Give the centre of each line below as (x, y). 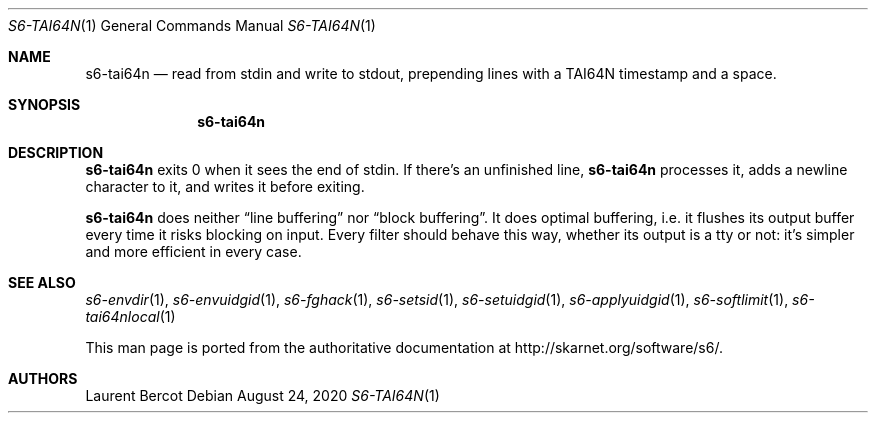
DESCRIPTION (56, 152)
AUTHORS (43, 378)
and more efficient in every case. (193, 251)
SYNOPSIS (44, 104)
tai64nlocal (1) (130, 316)
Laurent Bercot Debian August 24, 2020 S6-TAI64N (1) (262, 395)
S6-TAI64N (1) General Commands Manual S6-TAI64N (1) (192, 25)
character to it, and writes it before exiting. (225, 186)
